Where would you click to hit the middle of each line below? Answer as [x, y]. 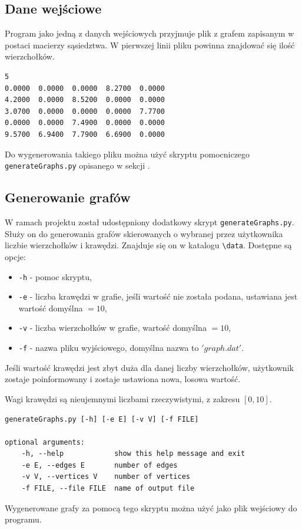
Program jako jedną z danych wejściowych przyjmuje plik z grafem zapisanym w [150, 33]
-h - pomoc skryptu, [55, 276]
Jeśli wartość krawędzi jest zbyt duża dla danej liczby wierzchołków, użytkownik [149, 367]
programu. [23, 519]
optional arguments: [45, 442]
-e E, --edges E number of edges [99, 465]
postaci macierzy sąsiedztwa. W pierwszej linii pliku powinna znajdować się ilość [150, 45]
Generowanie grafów [68, 197]
